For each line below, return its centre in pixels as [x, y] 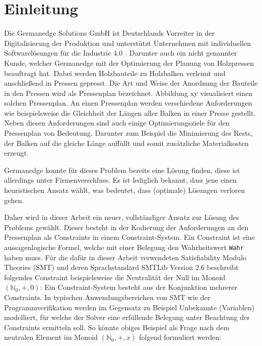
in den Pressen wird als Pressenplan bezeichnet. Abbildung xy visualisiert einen [128, 93]
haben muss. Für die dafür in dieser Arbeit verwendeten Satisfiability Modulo [125, 257]
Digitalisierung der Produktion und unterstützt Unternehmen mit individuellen [128, 43]
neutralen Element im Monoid [51, 337]
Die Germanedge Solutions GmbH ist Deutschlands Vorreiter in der [109, 33]
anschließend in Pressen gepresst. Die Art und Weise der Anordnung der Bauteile [131, 83]
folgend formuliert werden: [180, 337]
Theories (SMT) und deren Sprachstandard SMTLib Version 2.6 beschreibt [122, 267]
